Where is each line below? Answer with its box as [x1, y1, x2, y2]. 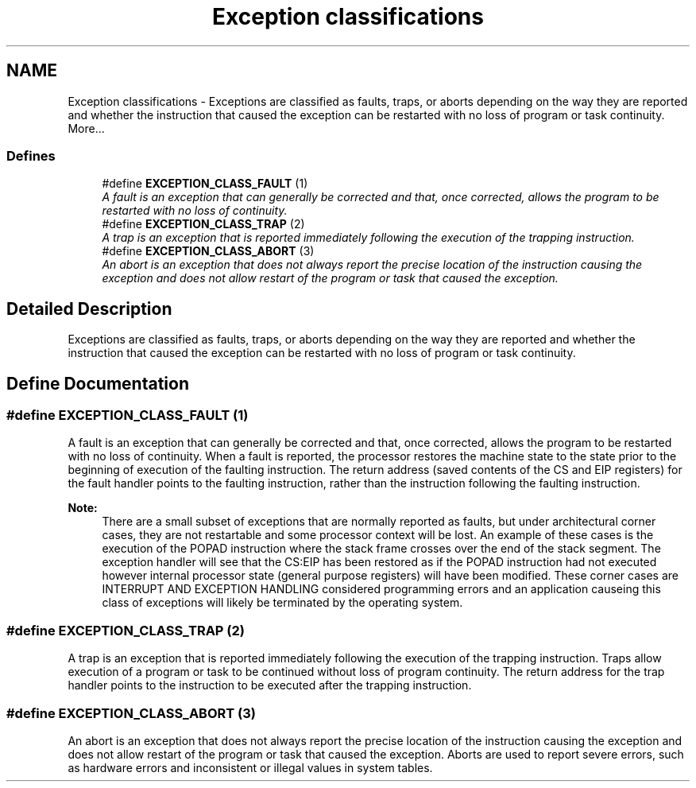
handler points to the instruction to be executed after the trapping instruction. [68, 678, 472, 693]
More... [68, 121, 105, 135]
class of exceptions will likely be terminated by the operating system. [102, 596, 463, 610]
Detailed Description [6, 298, 172, 319]
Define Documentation [6, 373, 189, 394]
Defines [6, 147, 56, 164]
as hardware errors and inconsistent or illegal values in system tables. [68, 760, 433, 774]
